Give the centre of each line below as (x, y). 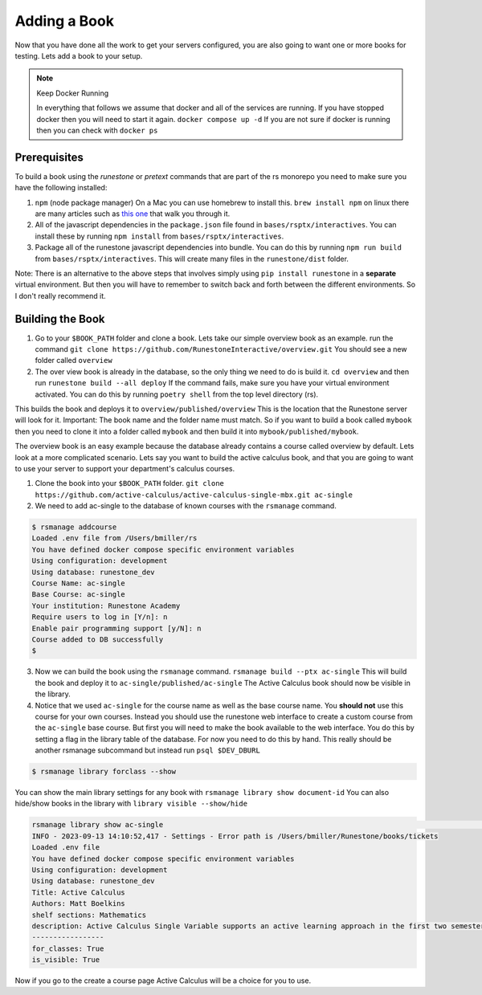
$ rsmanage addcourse (74, 527)
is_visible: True (66, 960)
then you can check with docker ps (97, 130)
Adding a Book (64, 21)
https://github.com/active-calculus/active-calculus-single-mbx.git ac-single (194, 495)
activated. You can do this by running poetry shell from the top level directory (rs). (177, 394)
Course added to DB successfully (98, 639)
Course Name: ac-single (79, 583)
